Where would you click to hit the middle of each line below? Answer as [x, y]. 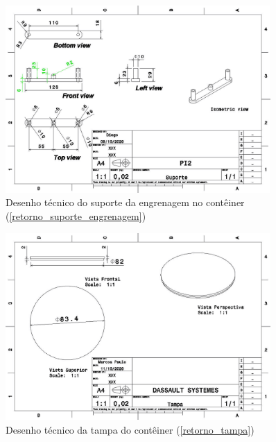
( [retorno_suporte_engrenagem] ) [76, 215]
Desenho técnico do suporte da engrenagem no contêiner [125, 202]
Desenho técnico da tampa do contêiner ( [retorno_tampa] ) [130, 429]
